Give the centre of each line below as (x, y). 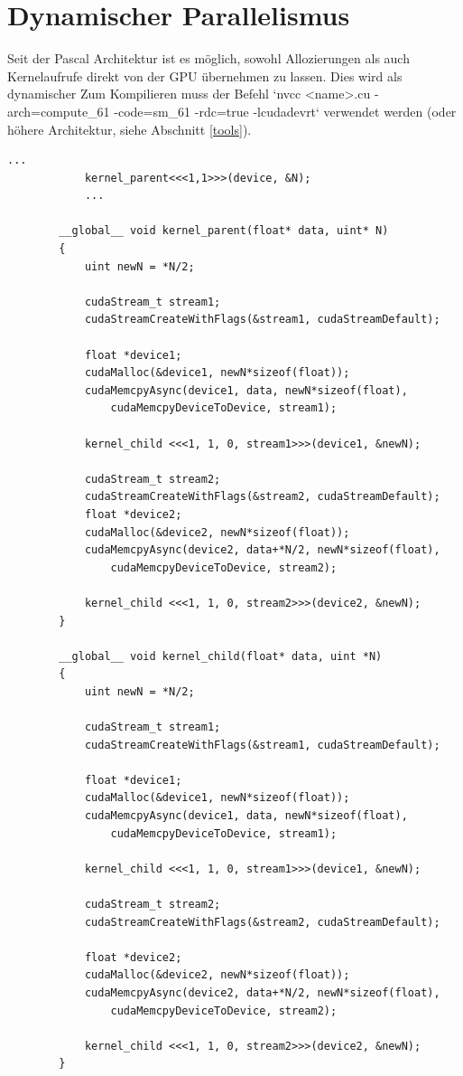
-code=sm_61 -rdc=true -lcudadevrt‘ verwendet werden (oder (285, 111)
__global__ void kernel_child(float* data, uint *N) (221, 656)
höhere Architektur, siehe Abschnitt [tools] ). (130, 129)
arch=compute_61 (59, 111)
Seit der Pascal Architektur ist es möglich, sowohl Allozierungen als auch (208, 58)
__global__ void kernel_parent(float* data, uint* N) (224, 231)
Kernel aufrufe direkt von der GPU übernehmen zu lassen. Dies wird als (205, 76)
